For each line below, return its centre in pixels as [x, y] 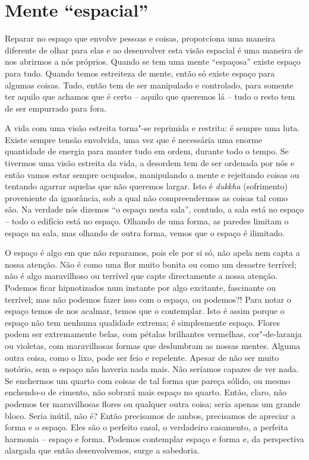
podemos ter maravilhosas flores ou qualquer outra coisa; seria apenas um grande [153, 403]
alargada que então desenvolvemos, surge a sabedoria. [102, 450]
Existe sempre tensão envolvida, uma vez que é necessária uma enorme [134, 139]
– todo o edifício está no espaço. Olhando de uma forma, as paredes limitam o [147, 221]
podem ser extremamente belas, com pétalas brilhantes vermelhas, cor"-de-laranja [153, 334]
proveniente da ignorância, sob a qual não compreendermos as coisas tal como [146, 197]
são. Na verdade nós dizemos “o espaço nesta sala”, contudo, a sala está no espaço [154, 209]
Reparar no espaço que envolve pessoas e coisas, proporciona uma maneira [140, 38]
